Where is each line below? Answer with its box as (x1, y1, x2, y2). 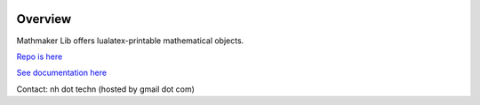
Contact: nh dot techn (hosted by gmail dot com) (16, 84, 196, 94)
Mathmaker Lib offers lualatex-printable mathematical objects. (16, 35, 244, 46)
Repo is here (16, 51, 63, 62)
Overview (16, 11, 72, 26)
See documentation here (16, 67, 107, 79)
